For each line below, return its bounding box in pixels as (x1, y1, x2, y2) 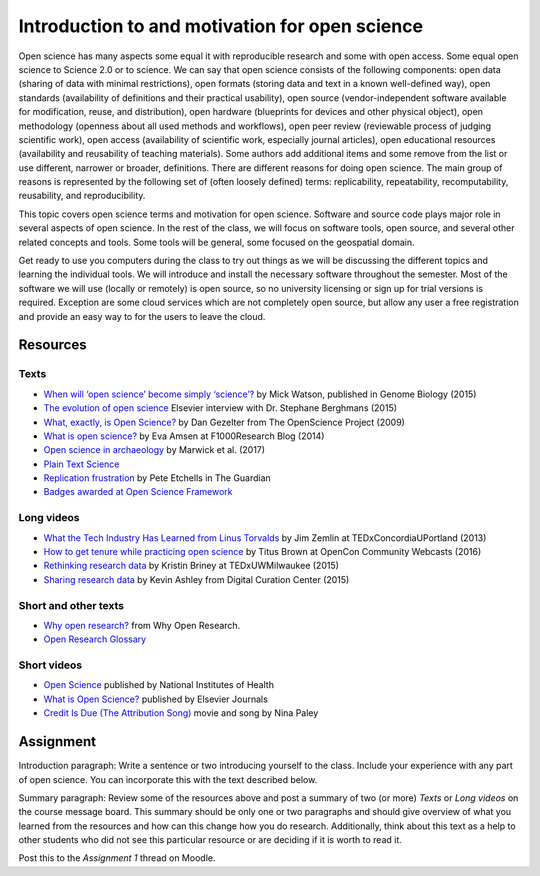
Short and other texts (18, 598, 125, 612)
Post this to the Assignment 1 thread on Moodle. (18, 852, 216, 864)
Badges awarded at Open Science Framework (43, 486, 233, 498)
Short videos (18, 658, 83, 672)
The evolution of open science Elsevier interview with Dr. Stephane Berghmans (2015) (43, 402, 398, 414)
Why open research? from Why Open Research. (43, 619, 241, 631)
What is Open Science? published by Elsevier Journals (43, 693, 269, 705)
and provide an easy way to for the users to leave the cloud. (18, 310, 266, 322)
